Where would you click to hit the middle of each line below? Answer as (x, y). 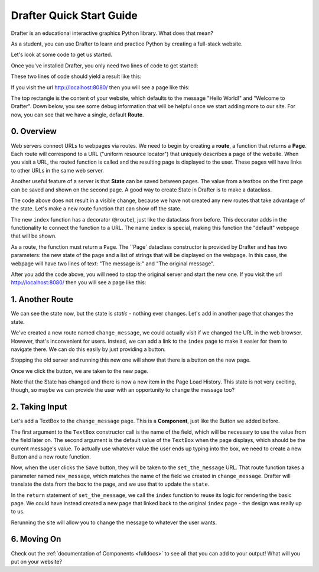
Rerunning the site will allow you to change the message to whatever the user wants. (114, 522)
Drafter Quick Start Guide (74, 15)
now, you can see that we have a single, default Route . (77, 115)
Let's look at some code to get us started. (61, 55)
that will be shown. (34, 236)
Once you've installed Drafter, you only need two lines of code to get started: (105, 66)
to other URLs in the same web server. (58, 170)
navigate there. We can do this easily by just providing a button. (88, 349)
